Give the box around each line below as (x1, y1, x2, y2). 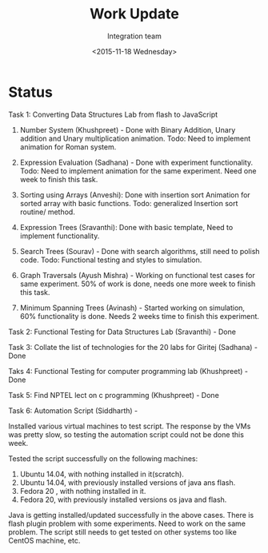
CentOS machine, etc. (8, 535, 81, 545)
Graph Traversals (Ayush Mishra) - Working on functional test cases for (19, 270, 255, 280)
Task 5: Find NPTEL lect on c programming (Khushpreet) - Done (8, 390, 220, 400)
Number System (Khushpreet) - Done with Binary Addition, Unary (19, 125, 236, 134)
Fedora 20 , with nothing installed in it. (19, 486, 146, 495)
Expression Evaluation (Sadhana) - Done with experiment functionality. (19, 157, 254, 167)
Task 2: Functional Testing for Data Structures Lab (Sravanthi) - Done (8, 327, 236, 336)
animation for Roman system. (19, 141, 117, 152)
